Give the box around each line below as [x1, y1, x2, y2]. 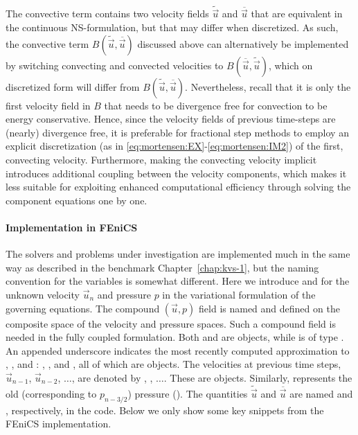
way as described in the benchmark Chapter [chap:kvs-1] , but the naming [6, 260, 319, 274]
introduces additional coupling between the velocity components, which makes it [6, 166, 347, 180]
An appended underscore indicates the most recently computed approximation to [6, 343, 350, 357]
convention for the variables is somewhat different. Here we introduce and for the [6, 274, 350, 288]
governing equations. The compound [6, 301, 160, 315]
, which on [268, 57, 313, 72]
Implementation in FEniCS [6, 220, 138, 234]
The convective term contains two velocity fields [6, 6, 209, 21]
